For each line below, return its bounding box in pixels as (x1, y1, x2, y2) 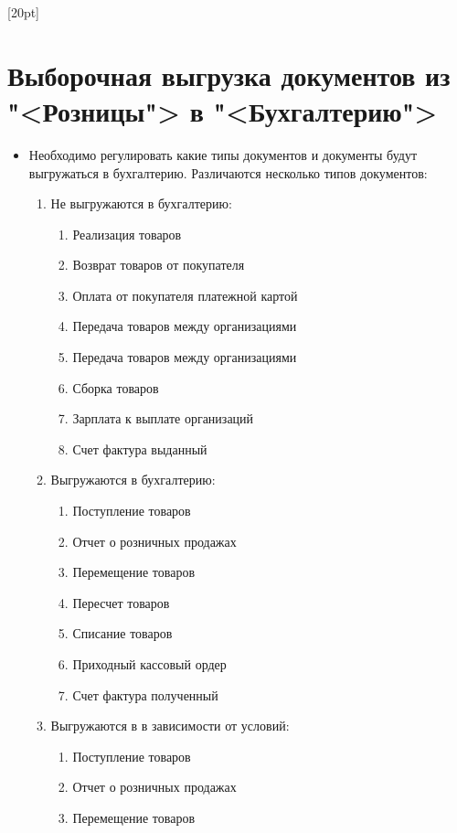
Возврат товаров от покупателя (72, 255, 245, 274)
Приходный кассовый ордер (72, 655, 227, 673)
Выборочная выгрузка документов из (7, 56, 451, 93)
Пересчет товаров (72, 593, 170, 612)
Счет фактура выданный (72, 439, 207, 458)
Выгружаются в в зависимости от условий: (50, 716, 290, 735)
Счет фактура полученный (72, 685, 218, 704)
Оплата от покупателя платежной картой (72, 285, 298, 304)
